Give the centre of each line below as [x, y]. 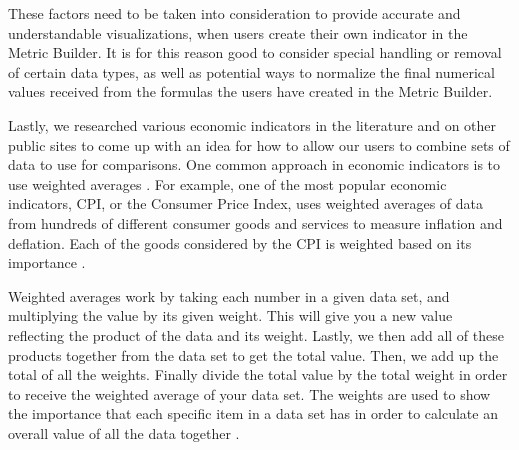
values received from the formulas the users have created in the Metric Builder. [250, 91]
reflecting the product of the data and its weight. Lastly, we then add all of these [256, 334]
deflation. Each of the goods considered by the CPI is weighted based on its [240, 242]
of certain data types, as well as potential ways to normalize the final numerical [251, 71]
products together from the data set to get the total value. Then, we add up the [253, 354]
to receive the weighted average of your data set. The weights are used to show [249, 393]
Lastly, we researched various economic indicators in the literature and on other [252, 124]
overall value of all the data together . [124, 432]
